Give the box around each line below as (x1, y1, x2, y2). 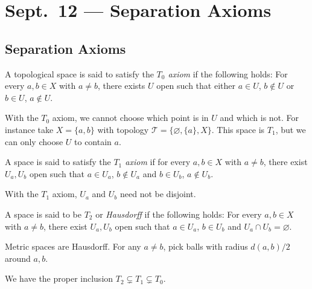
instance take (5, 123, 54, 135)
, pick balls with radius (163, 240, 248, 253)
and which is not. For (220, 111, 299, 124)
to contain (74, 135, 112, 148)
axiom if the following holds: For (168, 67, 288, 80)
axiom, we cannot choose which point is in (52, 111, 209, 124)
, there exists (97, 79, 145, 92)
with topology (97, 123, 149, 135)
